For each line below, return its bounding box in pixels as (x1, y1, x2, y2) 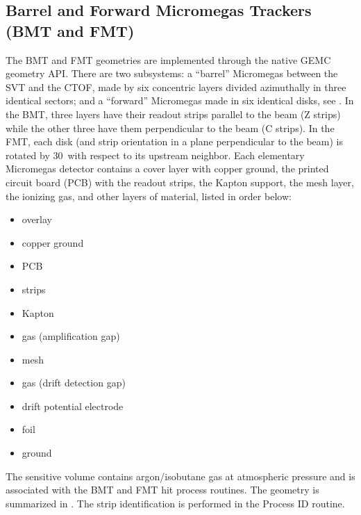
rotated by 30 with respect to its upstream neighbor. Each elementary (6, 147, 305, 162)
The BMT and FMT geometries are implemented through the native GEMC (6, 52, 331, 67)
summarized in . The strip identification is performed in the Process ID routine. (6, 496, 345, 510)
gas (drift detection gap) (22, 375, 126, 390)
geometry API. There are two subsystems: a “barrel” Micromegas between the (6, 66, 338, 81)
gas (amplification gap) (22, 329, 120, 343)
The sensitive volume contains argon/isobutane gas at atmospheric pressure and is (6, 468, 355, 483)
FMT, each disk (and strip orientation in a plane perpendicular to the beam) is (6, 134, 343, 149)
